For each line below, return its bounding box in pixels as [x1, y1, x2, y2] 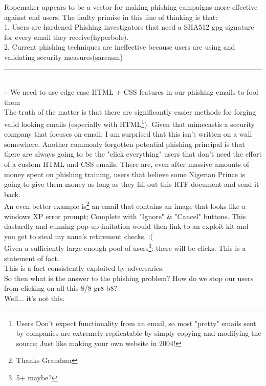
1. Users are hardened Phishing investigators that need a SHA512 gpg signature [4, 22, 254, 32]
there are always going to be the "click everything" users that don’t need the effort [4, 148, 262, 159]
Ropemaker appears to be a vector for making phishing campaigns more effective [4, 2, 258, 12]
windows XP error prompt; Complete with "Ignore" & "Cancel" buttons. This [4, 210, 246, 221]
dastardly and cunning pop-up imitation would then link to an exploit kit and [4, 221, 249, 231]
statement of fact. [4, 252, 59, 263]
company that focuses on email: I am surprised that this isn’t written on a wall [4, 128, 252, 139]
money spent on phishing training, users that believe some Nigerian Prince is [4, 168, 245, 179]
